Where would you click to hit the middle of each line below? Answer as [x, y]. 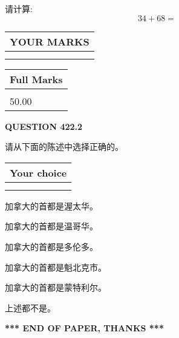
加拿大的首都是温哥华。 [51, 226]
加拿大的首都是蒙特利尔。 [56, 287]
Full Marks [36, 79]
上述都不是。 [30, 307]
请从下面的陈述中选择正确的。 [64, 147]
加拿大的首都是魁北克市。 [56, 267]
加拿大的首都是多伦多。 [51, 246]
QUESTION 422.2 [44, 126]
